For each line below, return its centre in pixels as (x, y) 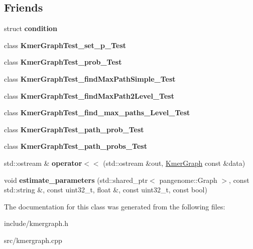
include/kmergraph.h (36, 223)
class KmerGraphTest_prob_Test (63, 62)
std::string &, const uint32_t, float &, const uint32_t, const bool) (106, 190)
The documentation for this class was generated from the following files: (115, 206)
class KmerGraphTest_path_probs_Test (76, 146)
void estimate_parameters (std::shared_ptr (76, 180)
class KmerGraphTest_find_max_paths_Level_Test (97, 112)
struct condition (31, 28)
